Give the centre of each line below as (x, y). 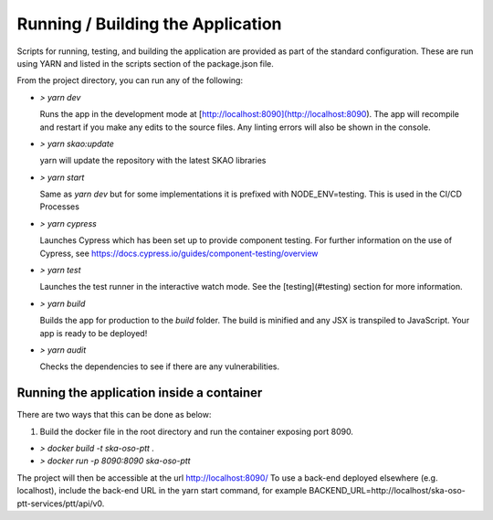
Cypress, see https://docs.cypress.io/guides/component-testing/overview (179, 253)
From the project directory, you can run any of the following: (130, 80)
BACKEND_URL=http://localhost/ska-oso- (387, 491)
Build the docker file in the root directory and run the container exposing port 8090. (196, 431)
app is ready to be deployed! (94, 333)
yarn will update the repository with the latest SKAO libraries (153, 161)
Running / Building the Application (149, 24)
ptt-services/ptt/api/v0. (61, 504)
